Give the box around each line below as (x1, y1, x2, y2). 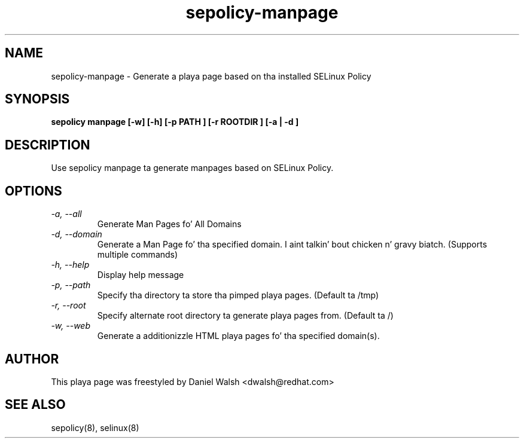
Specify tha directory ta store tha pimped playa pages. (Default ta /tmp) (97, 290, 379, 301)
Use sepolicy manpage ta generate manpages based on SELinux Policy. (51, 163, 334, 173)
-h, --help (51, 259, 90, 270)
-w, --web (51, 320, 90, 331)
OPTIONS (5, 183, 62, 198)
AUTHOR (5, 351, 59, 366)
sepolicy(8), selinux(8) (51, 422, 139, 433)
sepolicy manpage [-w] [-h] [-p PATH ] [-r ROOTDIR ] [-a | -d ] (51, 117, 299, 127)
